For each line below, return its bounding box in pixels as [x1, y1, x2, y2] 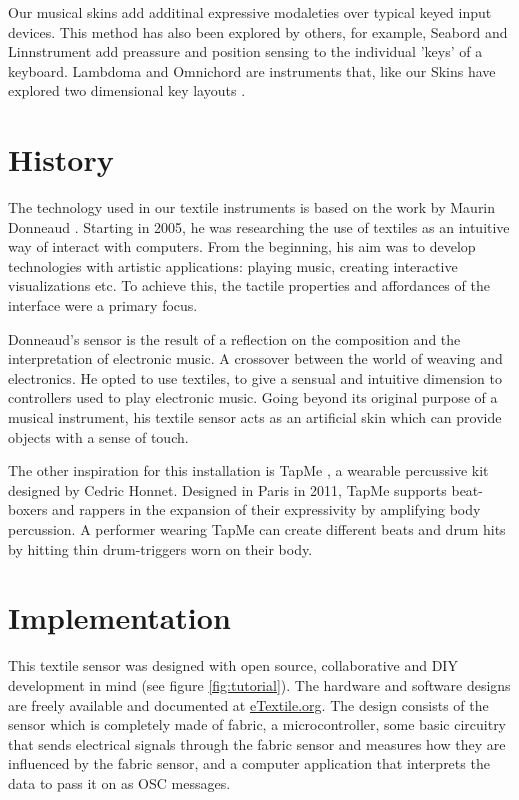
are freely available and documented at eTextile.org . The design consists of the [8, 694, 489, 715]
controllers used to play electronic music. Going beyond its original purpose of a [8, 387, 498, 408]
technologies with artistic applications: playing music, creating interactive [8, 255, 458, 276]
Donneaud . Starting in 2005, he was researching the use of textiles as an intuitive [8, 216, 510, 237]
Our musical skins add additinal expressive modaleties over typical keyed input [8, 2, 492, 22]
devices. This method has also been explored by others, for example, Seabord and [8, 21, 508, 42]
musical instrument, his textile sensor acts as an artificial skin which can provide [8, 407, 502, 428]
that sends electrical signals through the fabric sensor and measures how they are [8, 733, 506, 754]
